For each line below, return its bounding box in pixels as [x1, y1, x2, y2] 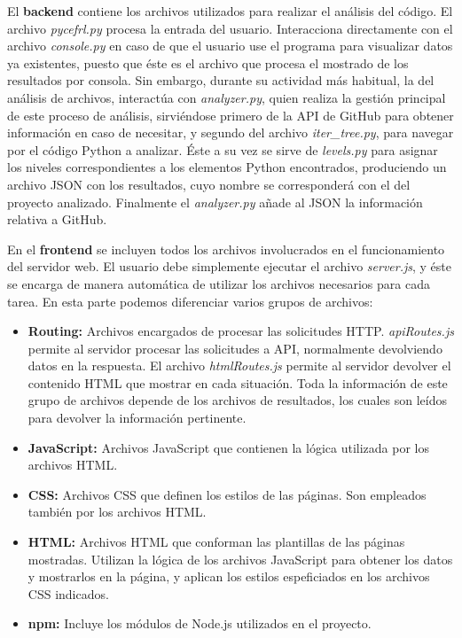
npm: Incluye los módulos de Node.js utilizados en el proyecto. [27, 614, 372, 633]
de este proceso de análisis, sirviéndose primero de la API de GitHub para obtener [7, 105, 454, 124]
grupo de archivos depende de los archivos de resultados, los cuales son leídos [27, 391, 447, 409]
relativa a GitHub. [7, 210, 107, 229]
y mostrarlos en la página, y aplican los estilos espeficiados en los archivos [27, 567, 430, 586]
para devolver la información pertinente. [27, 408, 247, 427]
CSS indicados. [27, 584, 109, 603]
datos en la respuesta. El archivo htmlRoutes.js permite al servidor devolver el [27, 356, 451, 375]
